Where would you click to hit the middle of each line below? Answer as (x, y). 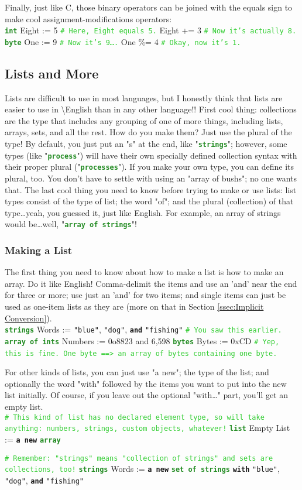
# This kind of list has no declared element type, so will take (135, 417)
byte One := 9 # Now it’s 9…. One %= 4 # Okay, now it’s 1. (123, 41)
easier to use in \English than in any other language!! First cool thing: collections (151, 109)
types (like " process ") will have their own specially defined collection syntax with (151, 155)
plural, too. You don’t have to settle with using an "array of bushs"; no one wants (151, 178)
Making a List (38, 250)
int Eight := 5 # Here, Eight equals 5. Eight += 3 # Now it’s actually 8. (151, 30)
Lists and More (52, 73)
